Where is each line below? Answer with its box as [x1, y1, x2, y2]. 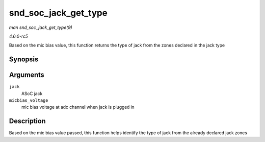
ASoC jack [21, 91, 43, 96]
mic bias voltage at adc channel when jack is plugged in [21, 104, 134, 110]
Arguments [9, 71, 45, 79]
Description [9, 117, 46, 125]
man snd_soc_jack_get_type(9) [9, 24, 73, 30]
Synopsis [9, 55, 39, 64]
